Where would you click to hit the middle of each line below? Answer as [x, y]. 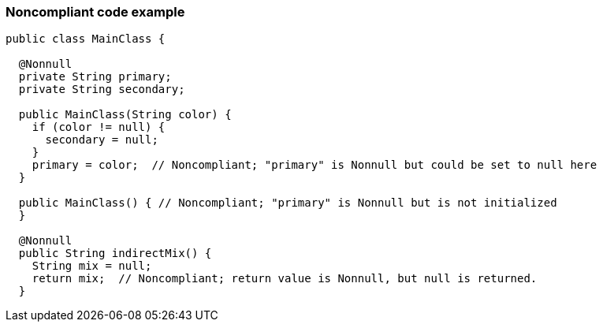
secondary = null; [102, 140]
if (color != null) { [99, 127]
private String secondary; [102, 89]
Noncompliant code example [95, 12]
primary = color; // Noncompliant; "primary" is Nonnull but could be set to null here [315, 165]
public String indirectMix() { [115, 253]
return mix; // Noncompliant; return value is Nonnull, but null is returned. [285, 279]
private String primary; [95, 77]
